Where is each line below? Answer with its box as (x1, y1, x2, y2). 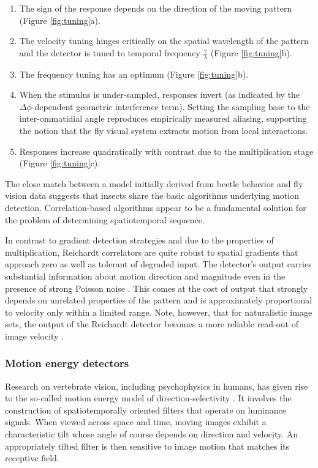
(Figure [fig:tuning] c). (19, 157, 100, 169)
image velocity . (5, 329, 64, 342)
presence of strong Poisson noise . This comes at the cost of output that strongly (5, 281, 308, 294)
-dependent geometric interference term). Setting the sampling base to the (31, 100, 310, 113)
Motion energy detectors (5, 355, 129, 371)
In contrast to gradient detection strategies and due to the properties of (5, 234, 274, 247)
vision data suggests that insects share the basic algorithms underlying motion (5, 189, 299, 202)
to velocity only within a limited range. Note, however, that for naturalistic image (5, 305, 312, 318)
